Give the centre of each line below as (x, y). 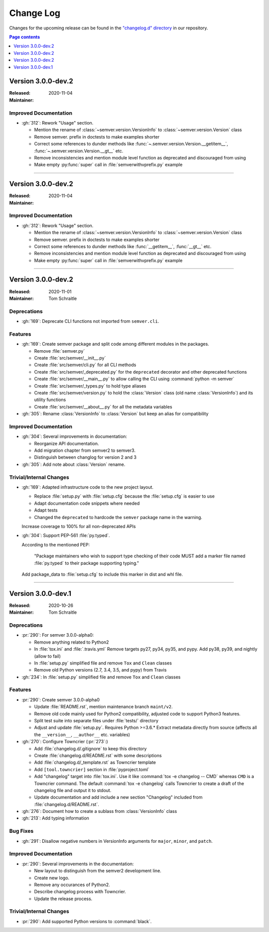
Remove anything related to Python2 (71, 642)
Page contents (24, 37)
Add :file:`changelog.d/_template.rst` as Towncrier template (95, 763)
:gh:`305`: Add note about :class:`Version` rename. (73, 464)
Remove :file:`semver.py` (60, 351)
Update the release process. (63, 899)
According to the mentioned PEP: (56, 544)
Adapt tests (46, 510)
